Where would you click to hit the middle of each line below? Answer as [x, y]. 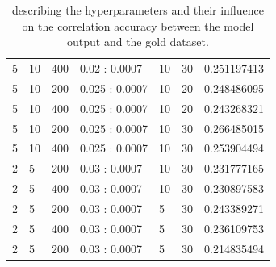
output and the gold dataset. [138, 42]
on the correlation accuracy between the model [138, 25]
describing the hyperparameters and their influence [138, 10]
